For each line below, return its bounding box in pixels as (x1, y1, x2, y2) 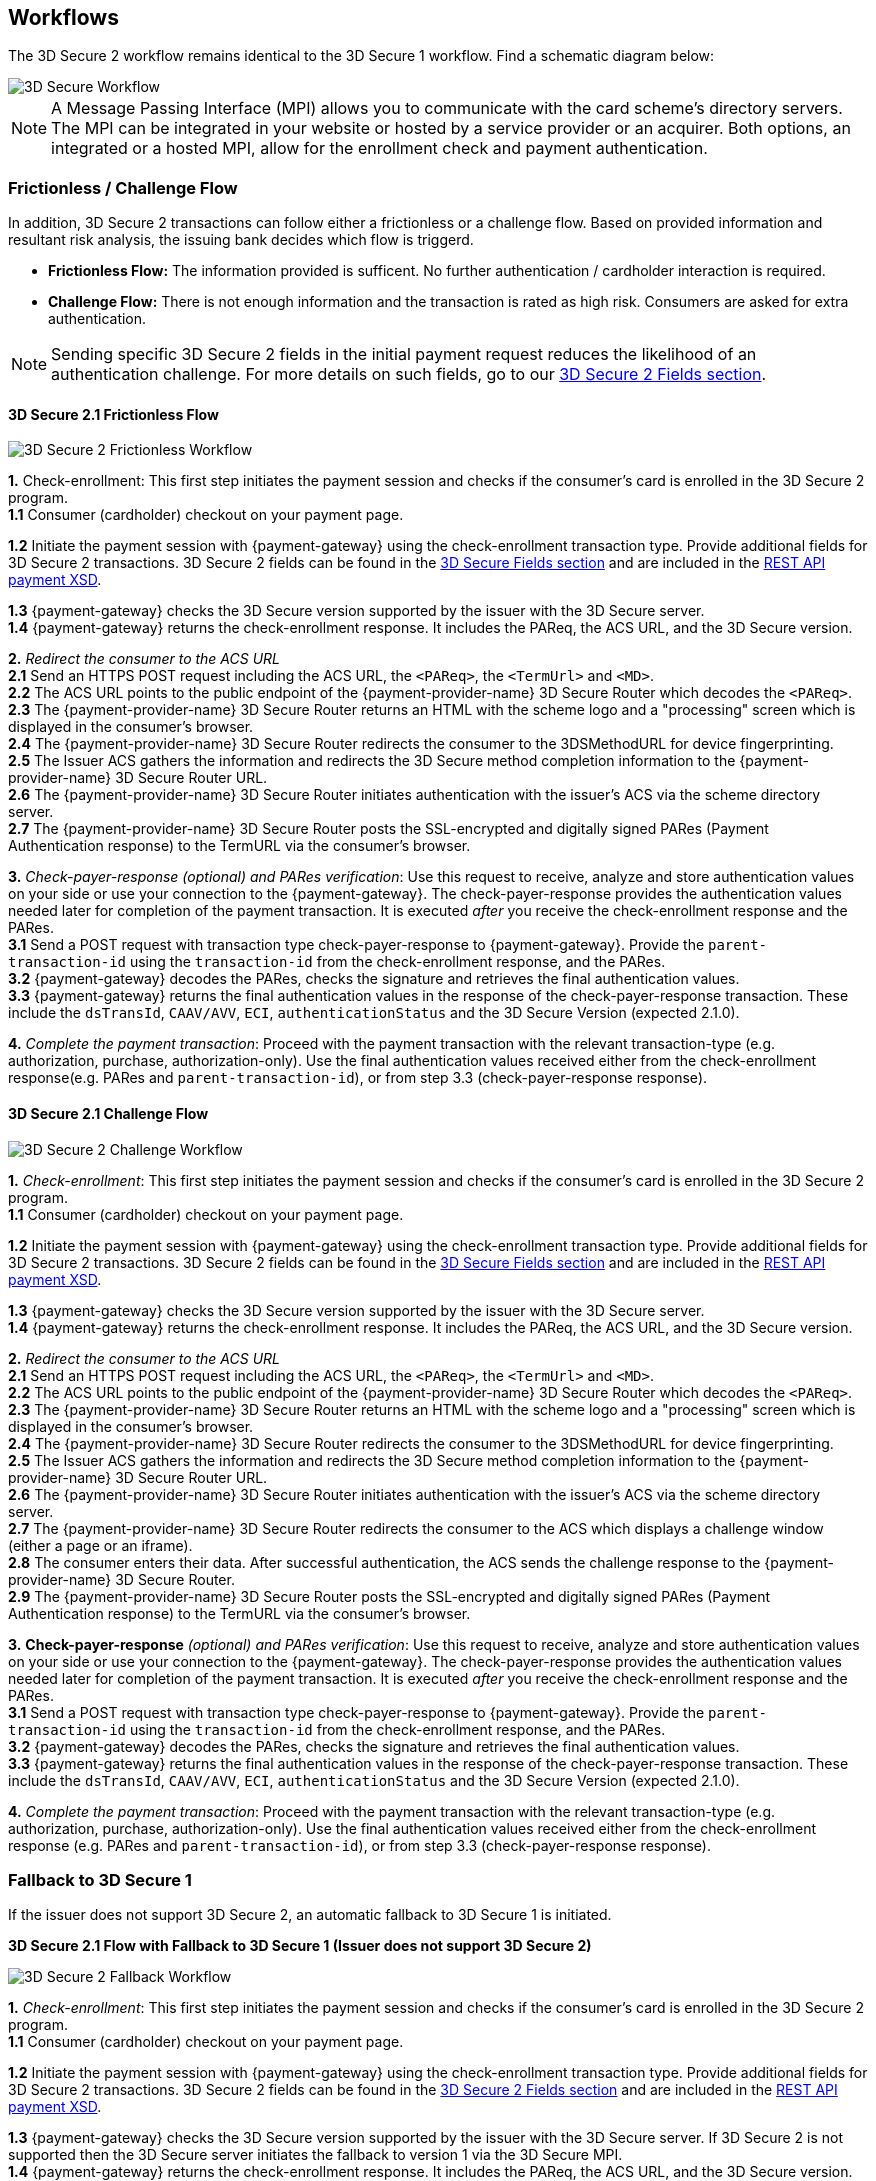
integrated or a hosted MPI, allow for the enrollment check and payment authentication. (51, 138, 708, 159)
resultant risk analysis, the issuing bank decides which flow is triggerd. (8, 231, 474, 249)
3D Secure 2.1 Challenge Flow (8, 1105, 209, 1122)
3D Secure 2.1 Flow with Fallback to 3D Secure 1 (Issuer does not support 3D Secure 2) (8, 1937, 592, 1955)
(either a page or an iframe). (8, 1536, 193, 1554)
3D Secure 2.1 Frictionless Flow (8, 405, 219, 423)
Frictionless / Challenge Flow (8, 177, 238, 198)
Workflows (8, 5, 119, 30)
